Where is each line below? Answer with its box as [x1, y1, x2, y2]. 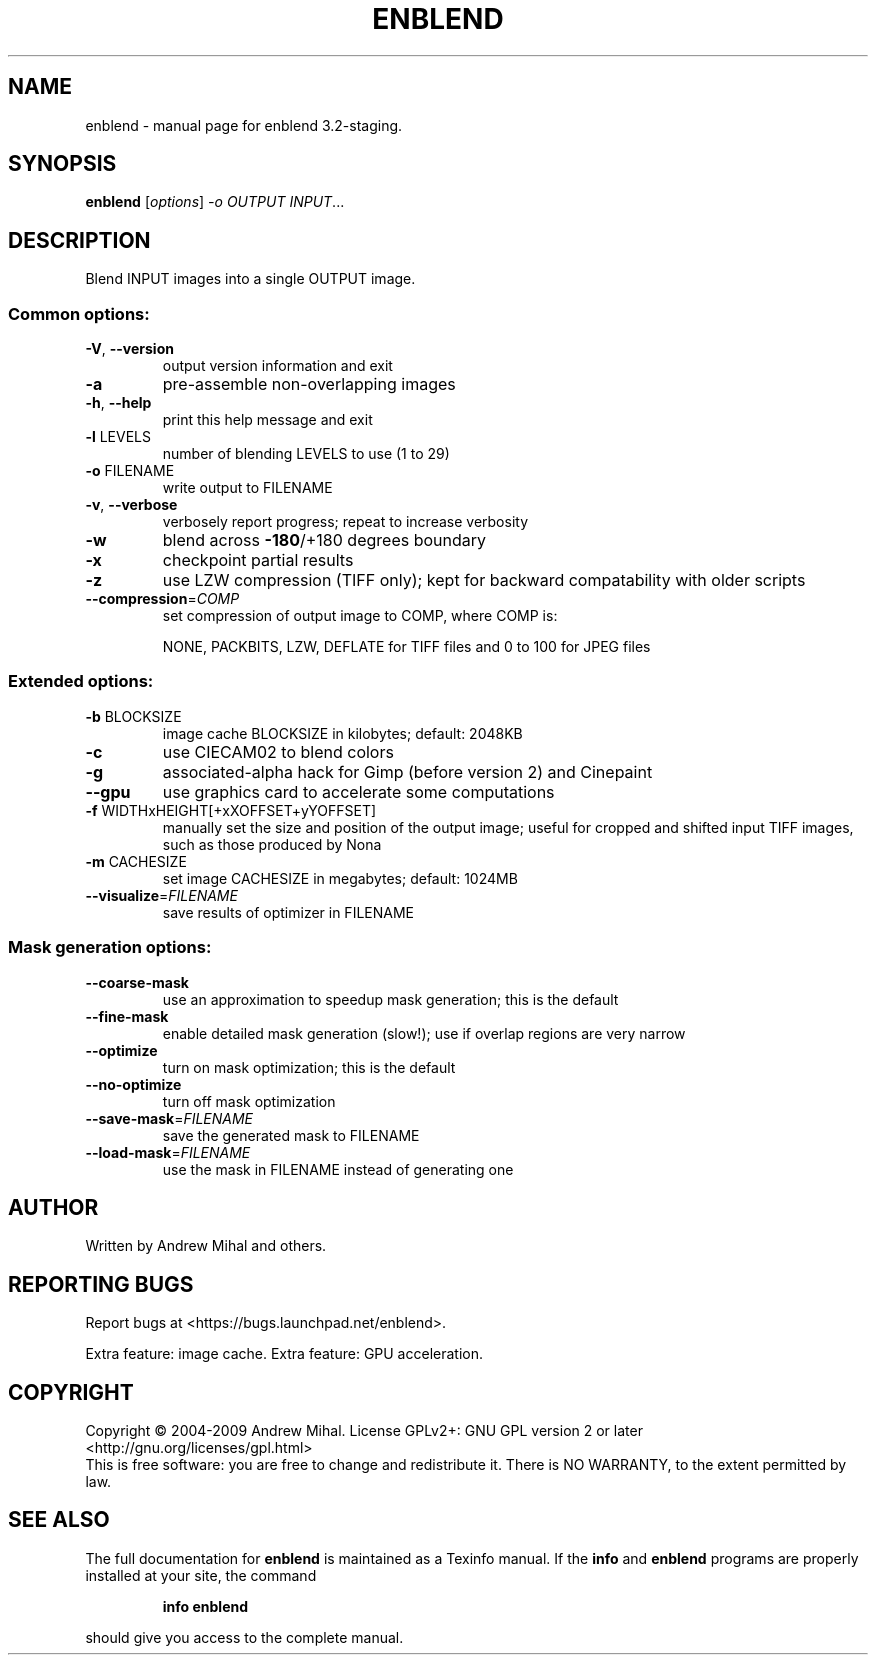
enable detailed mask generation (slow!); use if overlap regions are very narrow [162, 1024, 686, 1042]
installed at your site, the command [85, 1566, 317, 1584]
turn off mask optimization [162, 1092, 336, 1110]
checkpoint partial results [162, 550, 354, 571]
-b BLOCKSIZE [85, 707, 182, 725]
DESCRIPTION [8, 227, 151, 253]
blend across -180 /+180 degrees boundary [162, 530, 486, 551]
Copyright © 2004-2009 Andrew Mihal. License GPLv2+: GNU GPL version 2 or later [85, 1422, 643, 1440]
